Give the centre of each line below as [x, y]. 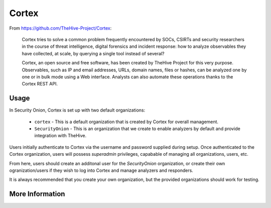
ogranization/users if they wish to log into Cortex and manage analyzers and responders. [101, 170]
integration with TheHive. [60, 136]
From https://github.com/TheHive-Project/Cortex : [60, 28]
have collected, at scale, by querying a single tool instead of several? [93, 53]
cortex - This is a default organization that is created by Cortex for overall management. [126, 122]
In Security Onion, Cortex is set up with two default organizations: [77, 110]
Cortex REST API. [40, 84]
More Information [37, 194]
